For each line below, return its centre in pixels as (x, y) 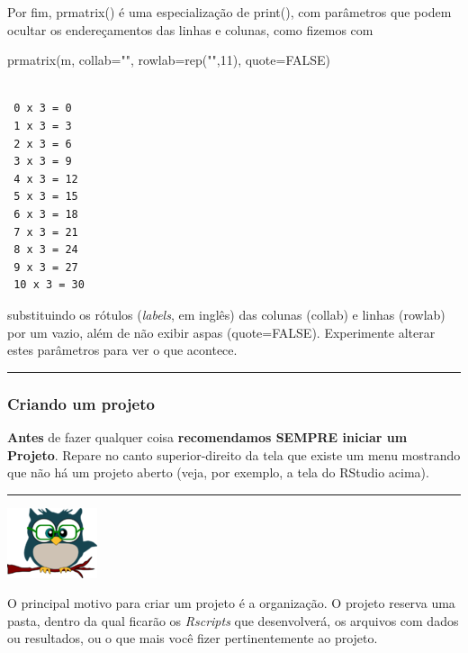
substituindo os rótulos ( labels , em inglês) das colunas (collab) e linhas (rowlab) (226, 314)
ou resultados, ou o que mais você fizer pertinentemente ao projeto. (193, 638)
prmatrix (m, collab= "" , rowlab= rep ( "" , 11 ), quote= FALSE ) (169, 60)
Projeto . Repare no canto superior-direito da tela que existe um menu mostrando (234, 454)
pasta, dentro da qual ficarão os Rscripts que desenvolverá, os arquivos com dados (233, 620)
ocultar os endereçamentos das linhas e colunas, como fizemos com (190, 29)
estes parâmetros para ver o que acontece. (122, 350)
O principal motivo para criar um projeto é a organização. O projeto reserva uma (231, 603)
